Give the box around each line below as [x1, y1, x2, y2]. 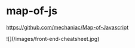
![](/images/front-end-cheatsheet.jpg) [6, 35, 100, 42]
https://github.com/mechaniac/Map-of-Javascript [6, 24, 129, 31]
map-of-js [6, 4, 58, 18]
